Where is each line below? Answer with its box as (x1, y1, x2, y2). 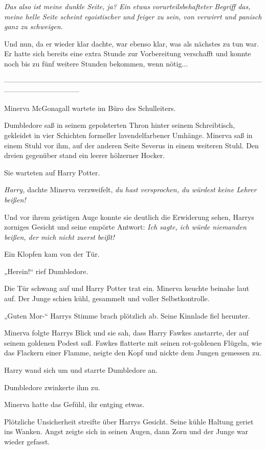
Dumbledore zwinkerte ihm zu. (4, 381, 100, 392)
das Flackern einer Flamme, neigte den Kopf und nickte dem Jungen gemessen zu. (4, 347, 261, 358)
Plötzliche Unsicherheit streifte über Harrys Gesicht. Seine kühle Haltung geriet (4, 416, 254, 426)
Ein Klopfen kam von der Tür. (4, 249, 100, 259)
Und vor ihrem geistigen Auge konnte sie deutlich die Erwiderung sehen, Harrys (4, 211, 254, 222)
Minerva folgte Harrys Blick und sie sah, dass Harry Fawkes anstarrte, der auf (4, 327, 249, 338)
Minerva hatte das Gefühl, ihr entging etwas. (4, 399, 145, 410)
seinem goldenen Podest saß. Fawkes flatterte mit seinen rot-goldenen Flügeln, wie (4, 337, 262, 348)
